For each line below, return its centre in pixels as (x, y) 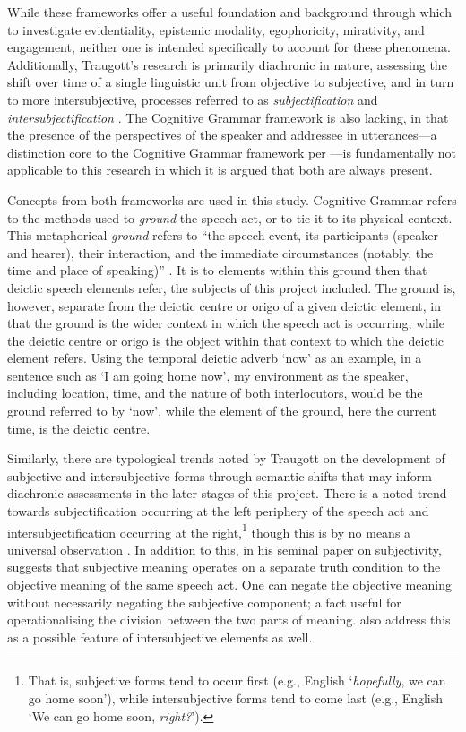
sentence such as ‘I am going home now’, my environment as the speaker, (208, 375)
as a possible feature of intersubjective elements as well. (160, 637)
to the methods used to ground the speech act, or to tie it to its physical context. (230, 217)
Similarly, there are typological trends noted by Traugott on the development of (226, 458)
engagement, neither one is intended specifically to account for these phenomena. (229, 47)
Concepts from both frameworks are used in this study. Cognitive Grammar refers (232, 199)
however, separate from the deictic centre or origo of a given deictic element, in (224, 305)
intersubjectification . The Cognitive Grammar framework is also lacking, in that (228, 117)
